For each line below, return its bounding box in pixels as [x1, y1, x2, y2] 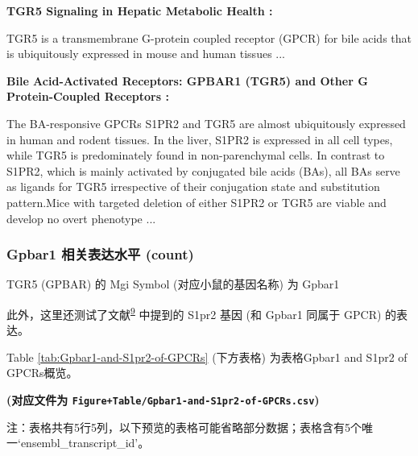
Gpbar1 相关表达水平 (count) [6, 244, 194, 264]
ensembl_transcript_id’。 [20, 434, 150, 451]
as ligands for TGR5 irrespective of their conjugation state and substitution [6, 178, 380, 195]
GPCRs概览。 [6, 364, 78, 381]
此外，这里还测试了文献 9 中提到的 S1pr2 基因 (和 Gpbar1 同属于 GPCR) [6, 303, 382, 322]
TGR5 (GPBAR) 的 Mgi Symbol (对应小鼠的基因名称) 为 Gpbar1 [6, 276, 340, 292]
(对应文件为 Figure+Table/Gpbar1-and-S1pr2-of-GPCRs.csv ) [6, 391, 320, 408]
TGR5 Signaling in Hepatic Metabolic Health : [6, 2, 273, 19]
